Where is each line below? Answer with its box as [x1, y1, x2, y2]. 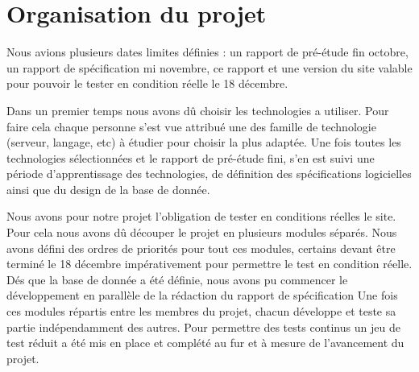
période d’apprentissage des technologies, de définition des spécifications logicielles [6, 165, 412, 182]
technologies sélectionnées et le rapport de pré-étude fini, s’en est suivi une [6, 149, 375, 166]
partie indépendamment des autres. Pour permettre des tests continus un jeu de [6, 318, 400, 335]
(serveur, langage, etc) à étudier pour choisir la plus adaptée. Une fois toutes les [6, 134, 401, 151]
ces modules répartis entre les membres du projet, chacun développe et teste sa [6, 303, 396, 320]
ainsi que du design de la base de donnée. [6, 180, 210, 197]
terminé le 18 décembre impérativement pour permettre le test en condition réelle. [6, 255, 413, 272]
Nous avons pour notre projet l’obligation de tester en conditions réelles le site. [6, 208, 396, 225]
